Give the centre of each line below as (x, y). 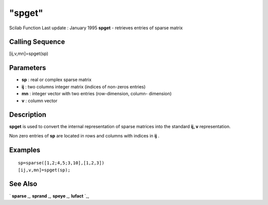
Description (28, 115)
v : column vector (39, 101)
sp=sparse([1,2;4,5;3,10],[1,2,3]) (61, 163)
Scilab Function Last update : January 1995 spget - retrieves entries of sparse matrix (96, 28)
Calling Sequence (37, 42)
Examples (25, 150)
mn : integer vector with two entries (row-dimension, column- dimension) (97, 94)
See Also (23, 184)
